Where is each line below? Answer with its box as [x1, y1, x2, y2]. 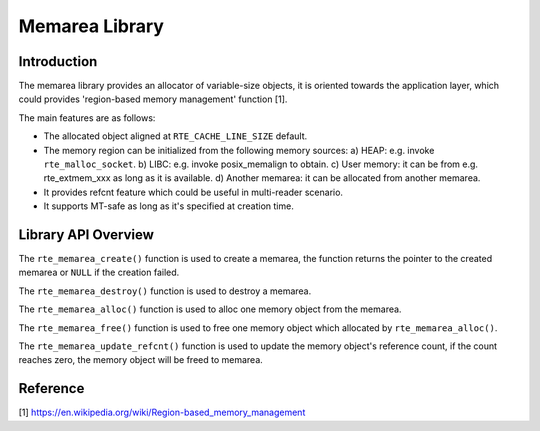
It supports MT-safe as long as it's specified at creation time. [43, 200, 294, 212]
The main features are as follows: [18, 111, 156, 124]
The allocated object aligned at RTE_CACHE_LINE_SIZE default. [43, 130, 308, 142]
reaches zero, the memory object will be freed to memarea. [18, 354, 264, 366]
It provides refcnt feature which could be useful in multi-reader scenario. [43, 186, 344, 198]
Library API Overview [18, 226, 155, 243]
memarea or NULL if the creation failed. [18, 266, 180, 279]
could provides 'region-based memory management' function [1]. [18, 93, 288, 105]
